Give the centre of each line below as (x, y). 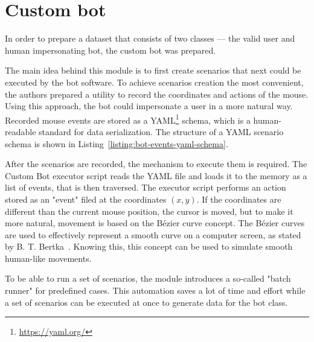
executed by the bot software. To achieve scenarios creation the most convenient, (154, 82)
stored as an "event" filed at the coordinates (86, 199)
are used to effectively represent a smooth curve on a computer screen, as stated (153, 234)
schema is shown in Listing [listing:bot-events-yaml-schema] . (117, 143)
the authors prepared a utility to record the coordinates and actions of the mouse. (157, 94)
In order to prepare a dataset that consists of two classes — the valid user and (150, 38)
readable (21, 131)
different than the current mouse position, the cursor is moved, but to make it (149, 211)
